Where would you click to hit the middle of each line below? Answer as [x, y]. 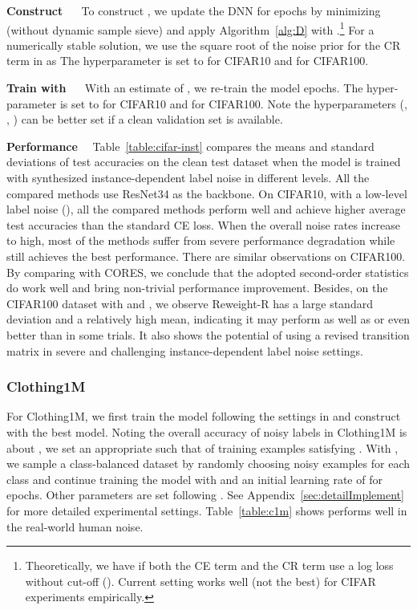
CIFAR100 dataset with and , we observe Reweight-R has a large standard [190, 303]
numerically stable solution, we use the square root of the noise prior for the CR [204, 45]
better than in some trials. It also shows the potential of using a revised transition [208, 334]
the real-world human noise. [75, 526]
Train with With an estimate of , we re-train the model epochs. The [185, 88]
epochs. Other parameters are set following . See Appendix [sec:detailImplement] [205, 495]
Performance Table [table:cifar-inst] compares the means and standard [190, 146]
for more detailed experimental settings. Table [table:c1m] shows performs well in [207, 510]
